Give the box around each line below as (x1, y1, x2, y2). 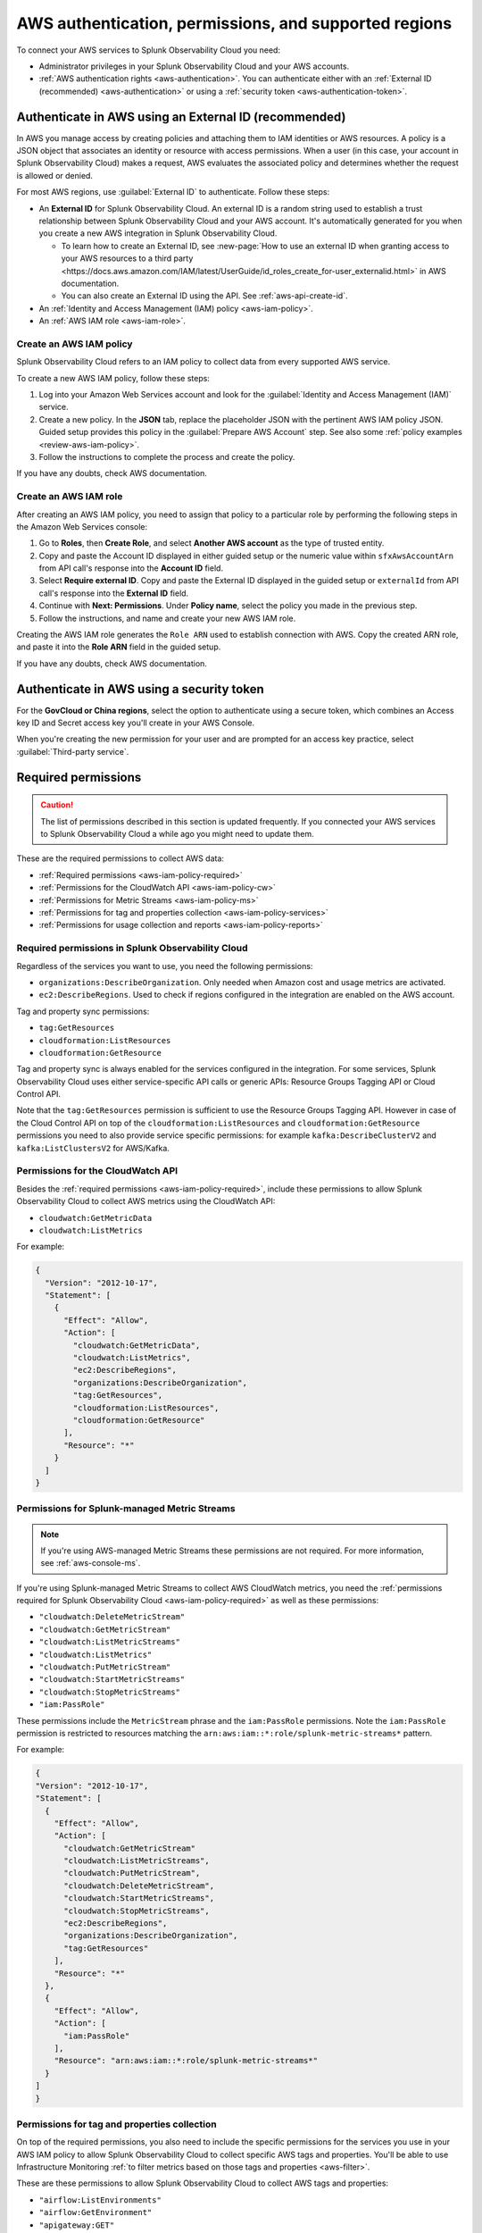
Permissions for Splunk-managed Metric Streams (16, 1502, 236, 1515)
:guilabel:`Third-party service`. (16, 746, 129, 757)
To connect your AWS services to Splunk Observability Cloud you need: (16, 45, 281, 55)
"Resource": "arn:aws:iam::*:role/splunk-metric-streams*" (54, 2055, 319, 2066)
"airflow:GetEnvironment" (38, 2207, 153, 2218)
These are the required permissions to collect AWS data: (16, 853, 225, 864)
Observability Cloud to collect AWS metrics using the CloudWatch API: (16, 1196, 276, 1207)
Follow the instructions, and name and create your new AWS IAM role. (38, 613, 296, 623)
